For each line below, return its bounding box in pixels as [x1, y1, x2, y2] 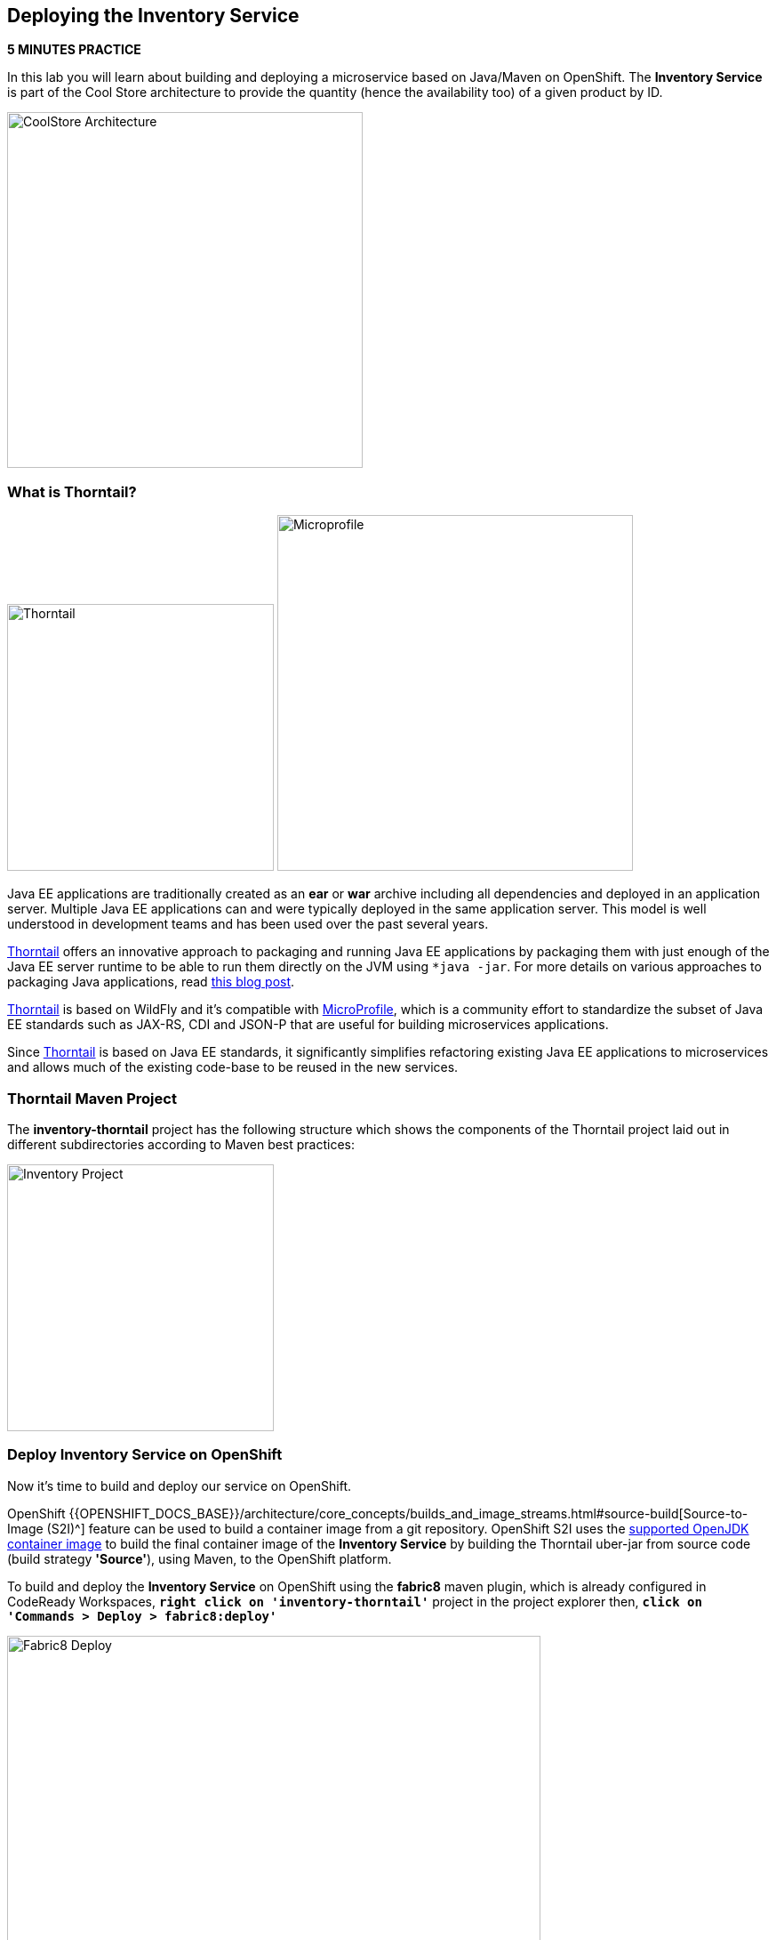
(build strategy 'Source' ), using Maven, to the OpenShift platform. [7, 1550, 392, 1566]
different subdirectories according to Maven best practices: [7, 1136, 356, 1152]
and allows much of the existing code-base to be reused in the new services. [7, 1059, 459, 1075]
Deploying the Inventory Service [7, 4, 300, 27]
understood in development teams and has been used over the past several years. [7, 916, 489, 932]
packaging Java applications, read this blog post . [7, 974, 295, 990]
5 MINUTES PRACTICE [7, 42, 141, 58]
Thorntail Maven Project [7, 1089, 177, 1107]
